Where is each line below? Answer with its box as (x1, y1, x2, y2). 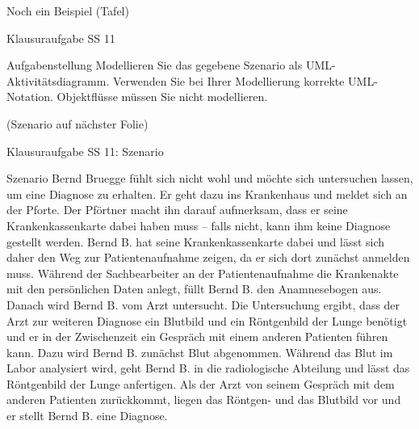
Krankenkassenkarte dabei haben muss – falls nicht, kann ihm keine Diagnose (6, 217, 391, 233)
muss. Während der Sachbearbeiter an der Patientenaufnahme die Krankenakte (6, 264, 399, 281)
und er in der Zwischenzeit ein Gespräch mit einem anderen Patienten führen (6, 328, 388, 345)
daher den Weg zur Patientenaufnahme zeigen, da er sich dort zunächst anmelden (6, 249, 410, 266)
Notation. (6, 88, 53, 105)
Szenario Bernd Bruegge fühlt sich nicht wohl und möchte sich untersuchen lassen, (6, 170, 413, 187)
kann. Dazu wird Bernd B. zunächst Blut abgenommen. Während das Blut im (6, 343, 393, 360)
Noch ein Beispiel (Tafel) (6, 2, 129, 19)
